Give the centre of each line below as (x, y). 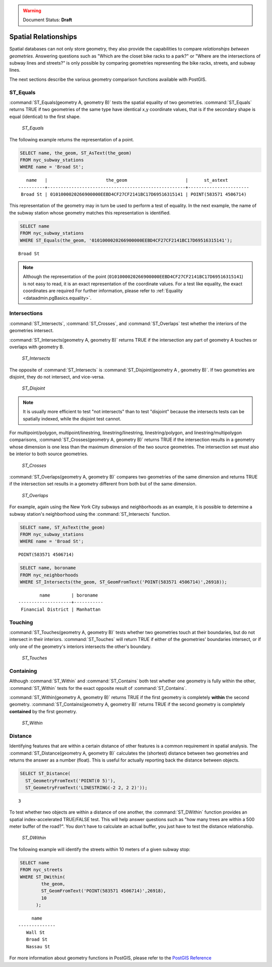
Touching (21, 622)
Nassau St (38, 947)
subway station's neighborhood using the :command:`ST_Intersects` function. (90, 514)
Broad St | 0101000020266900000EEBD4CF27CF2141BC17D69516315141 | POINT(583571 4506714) (134, 195)
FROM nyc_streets (41, 870)
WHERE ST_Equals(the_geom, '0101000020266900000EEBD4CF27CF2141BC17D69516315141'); (126, 240)
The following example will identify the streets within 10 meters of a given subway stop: (100, 849)
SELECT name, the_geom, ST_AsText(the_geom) (76, 153)
